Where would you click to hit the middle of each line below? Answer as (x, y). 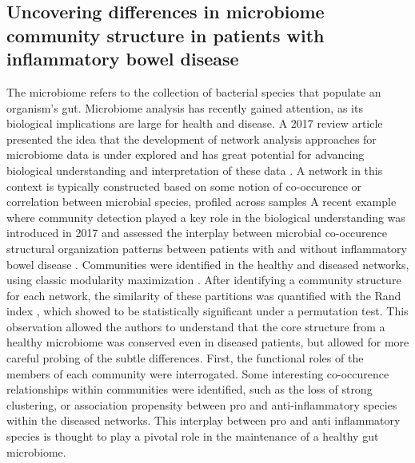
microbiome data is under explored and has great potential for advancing (186, 154)
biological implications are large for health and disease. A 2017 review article (195, 123)
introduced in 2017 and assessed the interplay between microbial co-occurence (197, 233)
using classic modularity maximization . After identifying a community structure (204, 280)
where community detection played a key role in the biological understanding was (206, 217)
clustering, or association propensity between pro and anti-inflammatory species (202, 404)
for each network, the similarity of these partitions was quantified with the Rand (204, 295)
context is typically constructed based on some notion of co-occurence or (184, 186)
